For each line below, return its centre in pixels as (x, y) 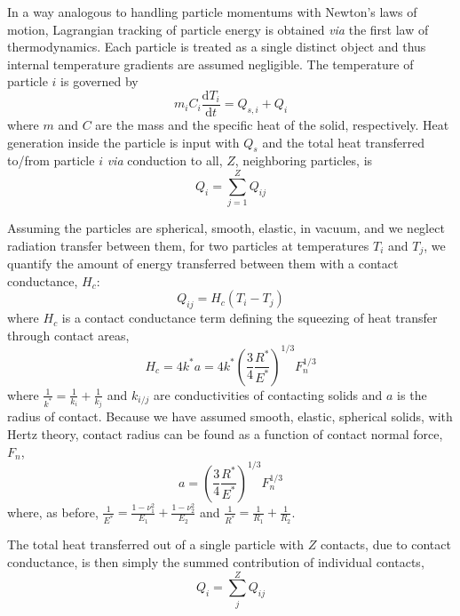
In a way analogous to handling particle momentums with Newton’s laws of (212, 12)
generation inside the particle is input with (123, 142)
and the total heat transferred (343, 142)
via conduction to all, (165, 160)
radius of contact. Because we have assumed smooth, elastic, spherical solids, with (230, 416)
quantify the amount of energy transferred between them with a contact (203, 264)
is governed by (99, 81)
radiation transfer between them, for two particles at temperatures (188, 245)
